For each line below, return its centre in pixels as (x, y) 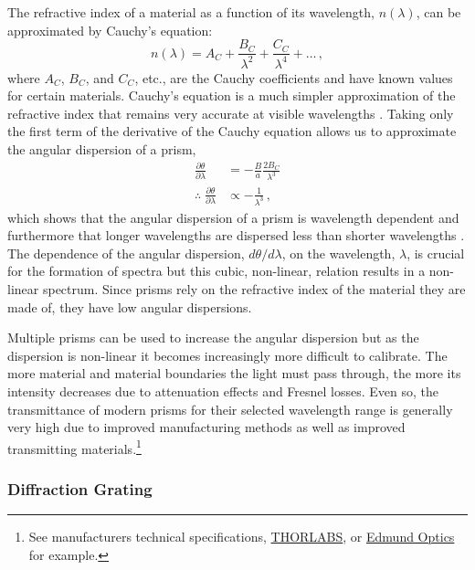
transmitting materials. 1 (74, 447)
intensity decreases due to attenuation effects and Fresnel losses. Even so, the (223, 391)
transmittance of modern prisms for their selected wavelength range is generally (230, 409)
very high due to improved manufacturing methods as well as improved (206, 427)
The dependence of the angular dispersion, (126, 253)
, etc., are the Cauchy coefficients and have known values (294, 77)
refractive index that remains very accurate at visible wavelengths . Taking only (231, 113)
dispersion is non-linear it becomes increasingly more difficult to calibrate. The (227, 355)
